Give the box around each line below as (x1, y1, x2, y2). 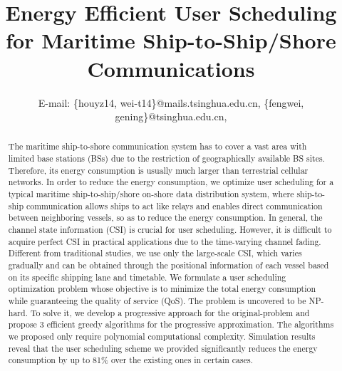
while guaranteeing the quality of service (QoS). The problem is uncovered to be (8, 295, 306, 307)
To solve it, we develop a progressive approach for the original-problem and (30, 306, 310, 318)
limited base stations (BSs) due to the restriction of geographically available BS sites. (8, 152, 325, 164)
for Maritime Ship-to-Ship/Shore (6, 26, 336, 55)
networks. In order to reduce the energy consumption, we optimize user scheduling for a (8, 176, 334, 188)
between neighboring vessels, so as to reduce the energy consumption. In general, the (8, 211, 323, 224)
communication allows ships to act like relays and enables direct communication (26, 199, 323, 211)
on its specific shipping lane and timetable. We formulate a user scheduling (8, 271, 286, 283)
